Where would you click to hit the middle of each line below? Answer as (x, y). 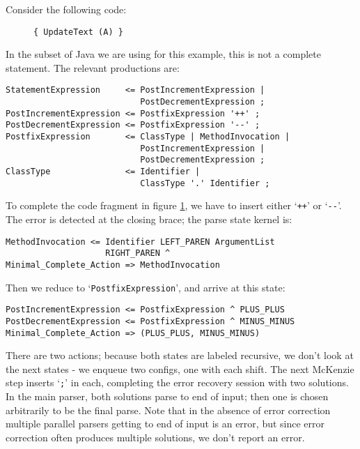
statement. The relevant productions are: (93, 67)
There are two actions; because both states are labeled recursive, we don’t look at (180, 355)
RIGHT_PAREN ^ (138, 253)
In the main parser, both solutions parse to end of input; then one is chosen (167, 396)
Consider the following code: (66, 9)
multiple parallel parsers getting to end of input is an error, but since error (165, 424)
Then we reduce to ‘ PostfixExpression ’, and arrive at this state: (146, 287)
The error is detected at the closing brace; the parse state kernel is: (149, 219)
